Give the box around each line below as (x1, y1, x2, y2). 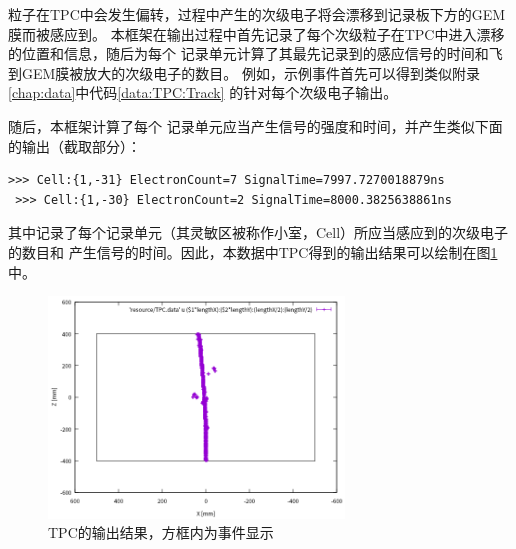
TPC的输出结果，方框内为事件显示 (48, 522, 274, 543)
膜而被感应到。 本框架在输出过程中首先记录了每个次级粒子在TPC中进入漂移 (8, 23, 505, 44)
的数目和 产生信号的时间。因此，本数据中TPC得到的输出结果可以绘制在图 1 (8, 241, 498, 262)
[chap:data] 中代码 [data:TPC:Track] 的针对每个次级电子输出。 (8, 82, 398, 103)
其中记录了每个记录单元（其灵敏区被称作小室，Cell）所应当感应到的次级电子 (8, 222, 509, 243)
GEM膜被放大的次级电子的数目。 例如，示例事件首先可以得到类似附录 (21, 62, 481, 83)
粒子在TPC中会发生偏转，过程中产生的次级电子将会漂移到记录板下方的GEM (8, 4, 506, 24)
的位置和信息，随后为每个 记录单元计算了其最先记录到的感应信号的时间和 (8, 43, 489, 64)
